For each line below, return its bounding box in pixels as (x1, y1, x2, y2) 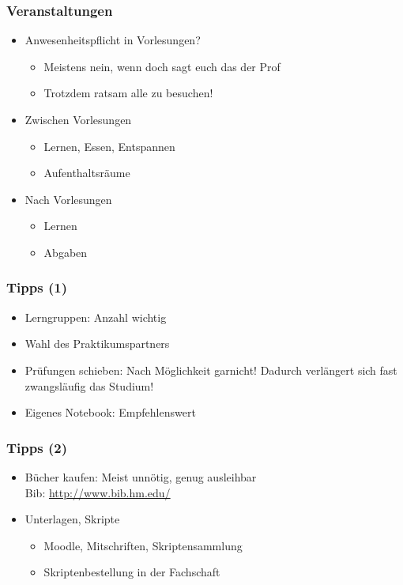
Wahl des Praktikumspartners (24, 335, 170, 352)
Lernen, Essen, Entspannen (43, 138, 175, 154)
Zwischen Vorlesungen (24, 111, 132, 127)
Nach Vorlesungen (24, 191, 112, 207)
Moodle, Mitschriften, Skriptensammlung (43, 537, 243, 553)
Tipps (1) (6, 277, 67, 297)
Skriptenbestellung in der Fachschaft (43, 564, 220, 580)
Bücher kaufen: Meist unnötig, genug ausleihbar (24, 468, 257, 485)
